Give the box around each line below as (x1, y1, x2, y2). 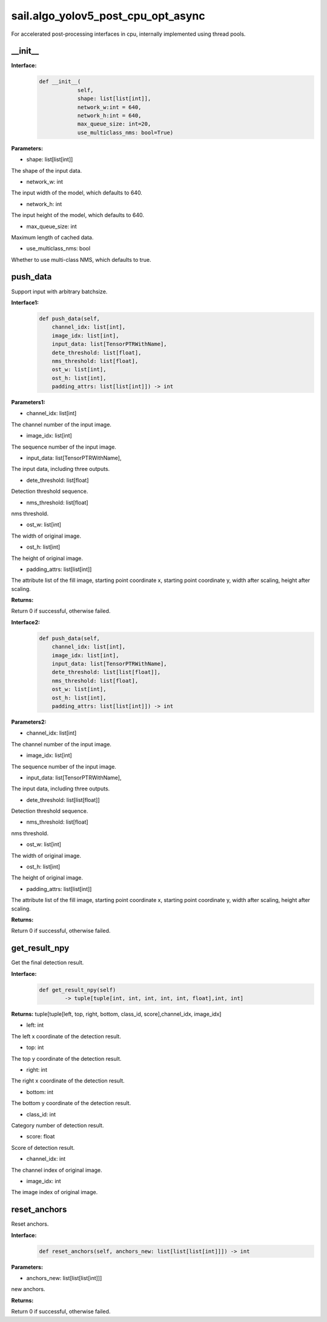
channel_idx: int (26, 1155, 66, 1163)
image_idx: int (26, 1177, 61, 1184)
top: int (26, 1044, 44, 1051)
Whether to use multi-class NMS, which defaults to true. (11, 256, 151, 263)
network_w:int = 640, (77, 104, 142, 110)
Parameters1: (11, 399, 45, 406)
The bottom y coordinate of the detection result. (11, 1100, 131, 1107)
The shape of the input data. (11, 167, 82, 174)
